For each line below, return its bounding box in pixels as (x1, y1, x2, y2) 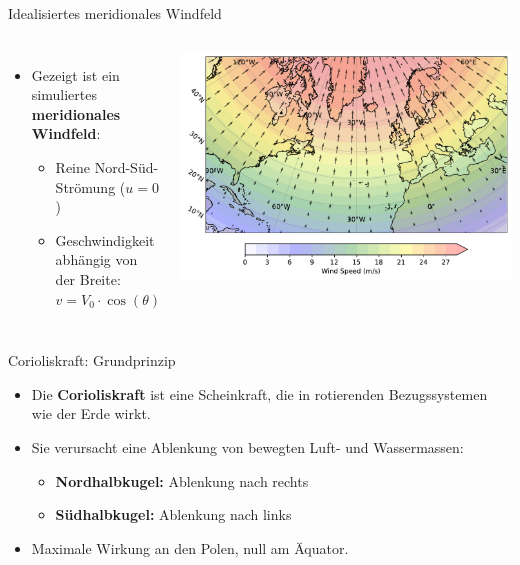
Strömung (55, 176, 116, 197)
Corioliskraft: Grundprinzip (8, 350, 176, 371)
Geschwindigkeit (55, 229, 155, 250)
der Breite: (55, 268, 121, 289)
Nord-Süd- (94, 156, 159, 177)
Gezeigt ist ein (31, 64, 120, 85)
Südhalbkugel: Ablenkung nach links (55, 504, 292, 525)
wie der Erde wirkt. (31, 403, 151, 424)
